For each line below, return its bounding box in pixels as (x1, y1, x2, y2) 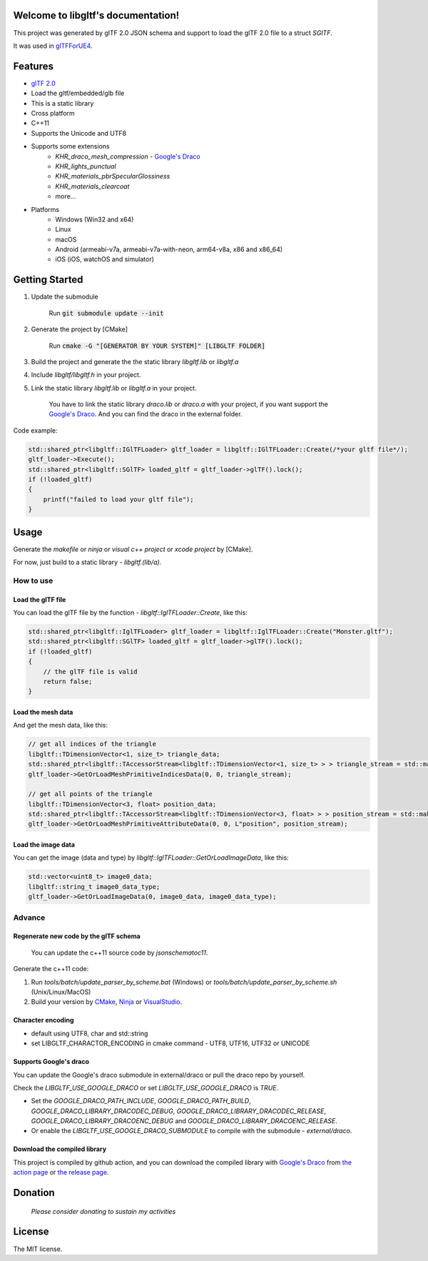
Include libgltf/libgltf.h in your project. (31, 371, 141, 379)
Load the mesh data (13, 708, 73, 716)
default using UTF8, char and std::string (31, 1029, 148, 1038)
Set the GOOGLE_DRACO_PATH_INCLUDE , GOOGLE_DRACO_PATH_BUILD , (31, 1097, 251, 1105)
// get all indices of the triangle (28, 740, 157, 748)
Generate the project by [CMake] (31, 325, 128, 333)
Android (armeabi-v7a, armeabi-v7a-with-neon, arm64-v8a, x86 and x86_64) (55, 245, 283, 253)
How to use (13, 576, 53, 586)
